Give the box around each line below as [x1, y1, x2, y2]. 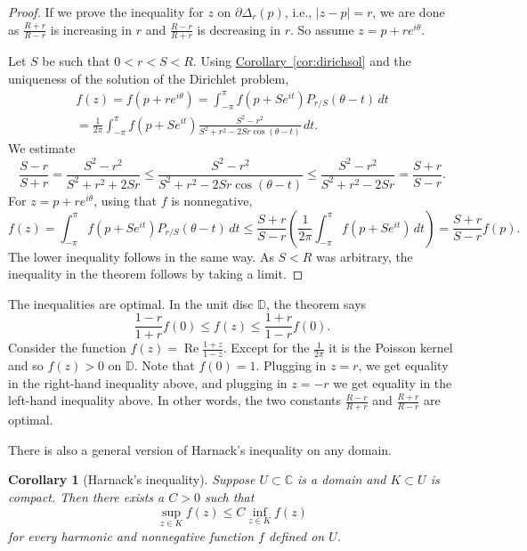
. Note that [134, 356, 195, 375]
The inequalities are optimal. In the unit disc [8, 294, 254, 312]
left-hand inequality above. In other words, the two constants [8, 391, 342, 409]
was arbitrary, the [316, 247, 413, 265]
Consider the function [8, 338, 126, 357]
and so [8, 356, 44, 375]
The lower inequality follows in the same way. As [8, 247, 274, 265]
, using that [93, 190, 157, 209]
